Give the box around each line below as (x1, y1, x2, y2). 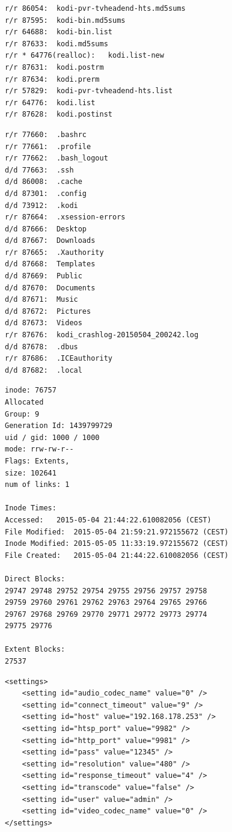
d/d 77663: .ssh (5, 165, 74, 174)
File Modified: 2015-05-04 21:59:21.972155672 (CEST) (5, 527, 229, 536)
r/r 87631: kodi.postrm (5, 63, 104, 72)
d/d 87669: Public (5, 272, 82, 281)
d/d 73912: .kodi (5, 201, 78, 210)
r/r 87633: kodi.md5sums (5, 39, 108, 48)
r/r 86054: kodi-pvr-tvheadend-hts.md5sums (5, 4, 186, 13)
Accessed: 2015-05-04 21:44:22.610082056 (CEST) (5, 515, 212, 524)
